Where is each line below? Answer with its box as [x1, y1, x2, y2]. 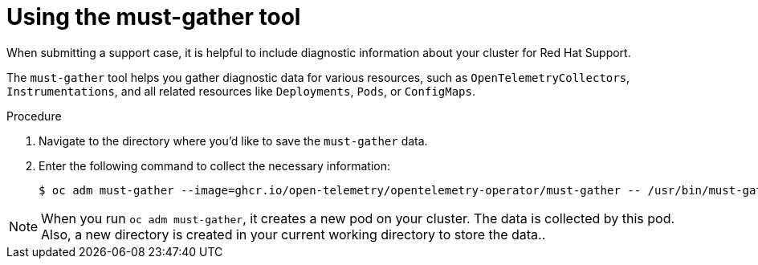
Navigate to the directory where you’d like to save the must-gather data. [39, 133, 428, 148]
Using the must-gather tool [6, 3, 301, 31]
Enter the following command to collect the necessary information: [39, 158, 390, 173]
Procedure [6, 108, 62, 123]
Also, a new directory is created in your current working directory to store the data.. [41, 226, 546, 243]
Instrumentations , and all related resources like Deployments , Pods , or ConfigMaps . [6, 84, 476, 98]
